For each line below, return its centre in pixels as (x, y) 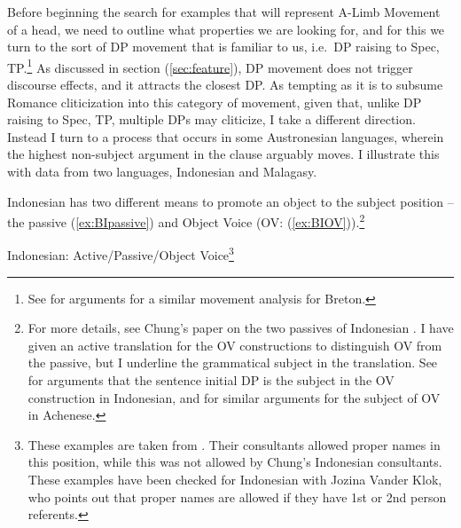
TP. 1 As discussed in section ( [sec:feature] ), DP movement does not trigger (210, 66)
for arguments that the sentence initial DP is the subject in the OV (211, 380)
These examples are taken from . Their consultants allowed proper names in (234, 444)
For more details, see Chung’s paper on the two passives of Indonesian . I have (241, 328)
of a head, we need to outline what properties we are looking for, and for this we (226, 29)
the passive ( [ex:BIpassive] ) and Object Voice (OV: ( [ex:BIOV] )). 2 (186, 221)
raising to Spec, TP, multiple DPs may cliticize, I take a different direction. (211, 119)
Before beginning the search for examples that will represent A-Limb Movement (224, 12)
